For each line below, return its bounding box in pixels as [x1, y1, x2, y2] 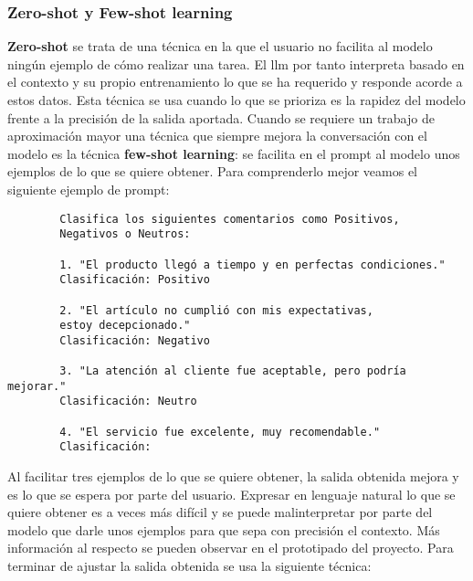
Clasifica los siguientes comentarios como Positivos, [59, 212, 400, 226]
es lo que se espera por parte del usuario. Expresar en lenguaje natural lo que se [7, 484, 456, 503]
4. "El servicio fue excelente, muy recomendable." [59, 425, 381, 438]
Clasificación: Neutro [59, 395, 197, 408]
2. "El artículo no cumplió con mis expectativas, [59, 303, 373, 317]
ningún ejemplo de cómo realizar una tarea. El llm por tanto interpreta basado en [7, 54, 465, 73]
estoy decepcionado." [59, 319, 191, 333]
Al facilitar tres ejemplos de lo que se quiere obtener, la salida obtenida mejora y [7, 467, 459, 486]
